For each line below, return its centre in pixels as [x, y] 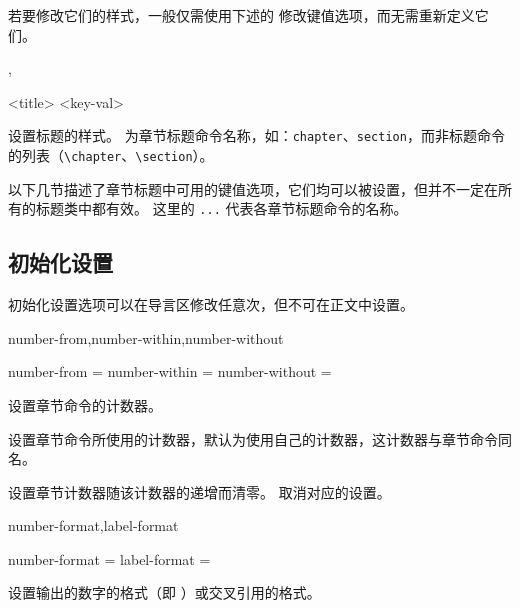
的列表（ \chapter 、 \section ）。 [111, 155]
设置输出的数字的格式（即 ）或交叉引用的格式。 [164, 592]
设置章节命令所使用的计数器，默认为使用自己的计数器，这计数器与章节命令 [253, 438]
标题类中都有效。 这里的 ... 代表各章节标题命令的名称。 [221, 208]
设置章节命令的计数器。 [85, 404]
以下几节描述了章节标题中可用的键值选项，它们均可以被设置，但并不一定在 [253, 188]
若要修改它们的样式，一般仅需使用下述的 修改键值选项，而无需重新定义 [241, 15]
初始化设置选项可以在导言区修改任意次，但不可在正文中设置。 [211, 304]
